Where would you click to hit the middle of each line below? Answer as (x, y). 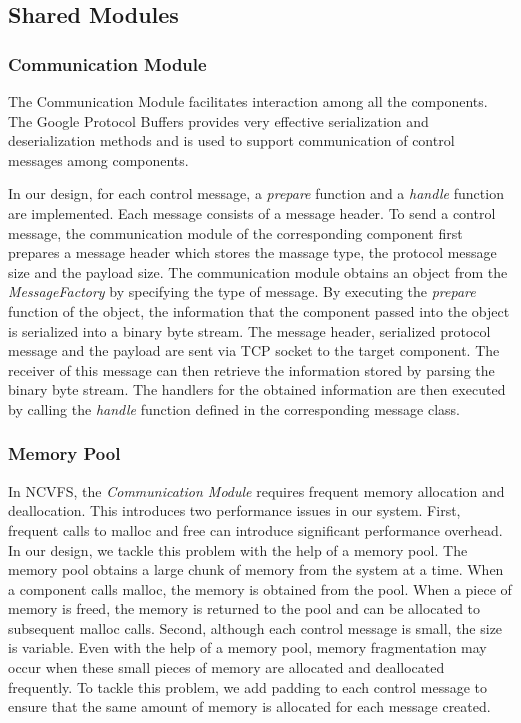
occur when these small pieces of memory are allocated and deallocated (226, 667)
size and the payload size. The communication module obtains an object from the (258, 271)
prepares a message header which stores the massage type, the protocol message (252, 252)
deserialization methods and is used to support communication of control (231, 140)
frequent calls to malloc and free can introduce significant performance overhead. (255, 529)
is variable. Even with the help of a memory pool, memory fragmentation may (247, 647)
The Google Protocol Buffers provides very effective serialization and (218, 120)
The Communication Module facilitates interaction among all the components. (248, 101)
